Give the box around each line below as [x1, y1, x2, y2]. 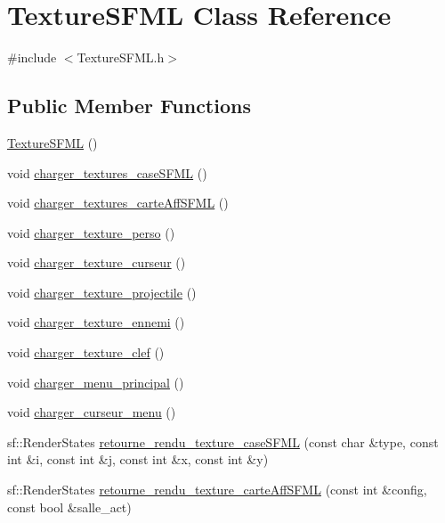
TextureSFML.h [77, 48, 165, 67]
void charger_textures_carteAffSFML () [7, 193, 229, 212]
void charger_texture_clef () [7, 343, 165, 362]
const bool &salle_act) [7, 497, 132, 516]
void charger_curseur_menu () [7, 403, 176, 421]
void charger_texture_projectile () [7, 282, 197, 301]
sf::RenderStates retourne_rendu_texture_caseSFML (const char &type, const [7, 432, 439, 451]
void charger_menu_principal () [7, 372, 184, 391]
